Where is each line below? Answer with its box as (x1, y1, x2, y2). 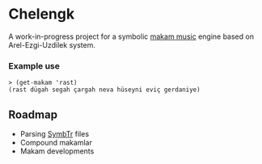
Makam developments (19, 146, 95, 156)
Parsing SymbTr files (19, 129, 90, 139)
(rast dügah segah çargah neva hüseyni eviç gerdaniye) (8, 86, 201, 94)
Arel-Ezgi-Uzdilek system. (8, 40, 95, 49)
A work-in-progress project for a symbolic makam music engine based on (8, 32, 255, 41)
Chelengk (8, 5, 75, 23)
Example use (8, 60, 61, 71)
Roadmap (8, 107, 58, 121)
